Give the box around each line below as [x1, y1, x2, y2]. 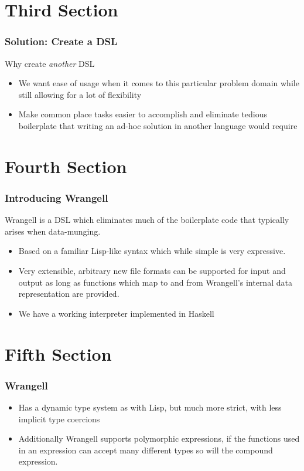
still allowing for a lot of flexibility [18, 88, 142, 100]
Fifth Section [5, 341, 112, 365]
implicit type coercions [18, 412, 100, 425]
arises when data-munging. [5, 225, 101, 237]
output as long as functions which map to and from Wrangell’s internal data [18, 276, 292, 288]
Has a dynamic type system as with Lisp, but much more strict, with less [18, 401, 282, 413]
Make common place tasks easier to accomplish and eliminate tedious [18, 108, 268, 120]
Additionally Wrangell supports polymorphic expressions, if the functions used [18, 432, 300, 445]
